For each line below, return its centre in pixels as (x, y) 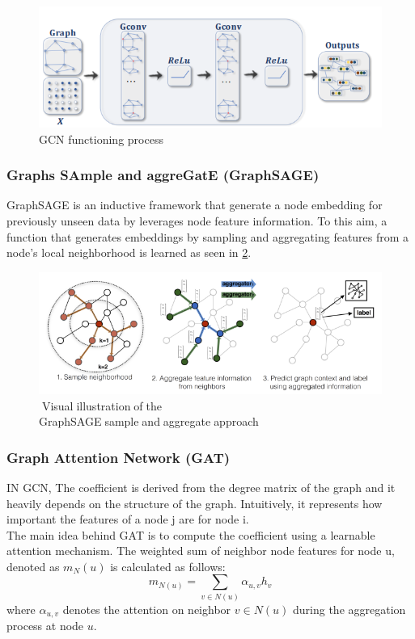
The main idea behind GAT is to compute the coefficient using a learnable (191, 534)
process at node (45, 626)
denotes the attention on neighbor (147, 609)
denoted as (33, 566)
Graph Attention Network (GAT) (119, 457)
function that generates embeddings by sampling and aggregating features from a (208, 236)
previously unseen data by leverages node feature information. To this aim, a (197, 220)
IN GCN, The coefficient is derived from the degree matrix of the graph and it (201, 487)
